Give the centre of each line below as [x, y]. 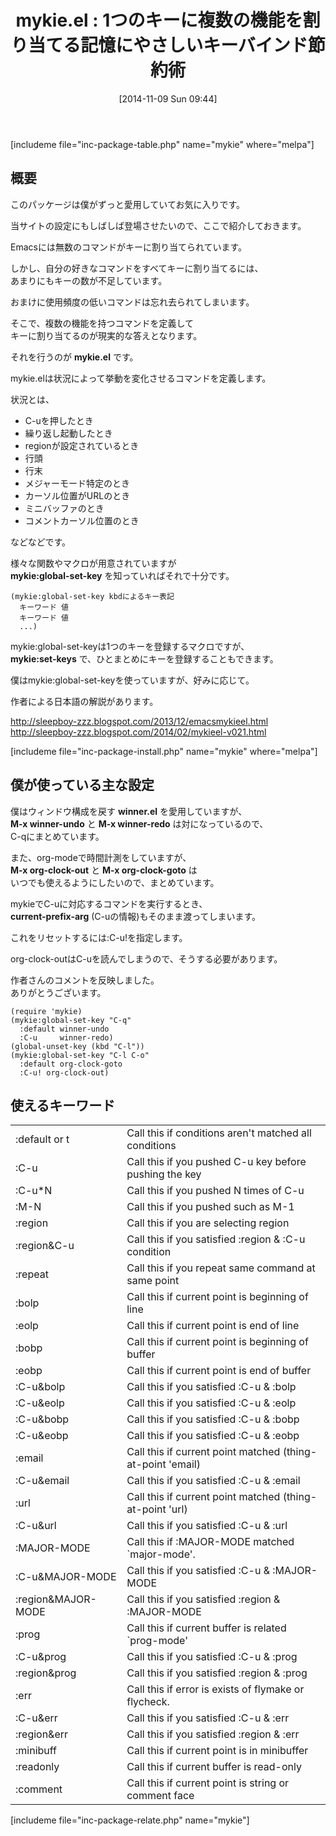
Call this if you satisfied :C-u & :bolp [211, 1387]
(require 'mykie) [46, 1011]
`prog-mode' [157, 1641]
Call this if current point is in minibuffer [217, 1751]
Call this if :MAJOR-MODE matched [210, 1542]
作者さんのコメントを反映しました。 [85, 980]
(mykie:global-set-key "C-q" [71, 1020]
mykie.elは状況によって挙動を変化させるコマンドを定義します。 [141, 378]
